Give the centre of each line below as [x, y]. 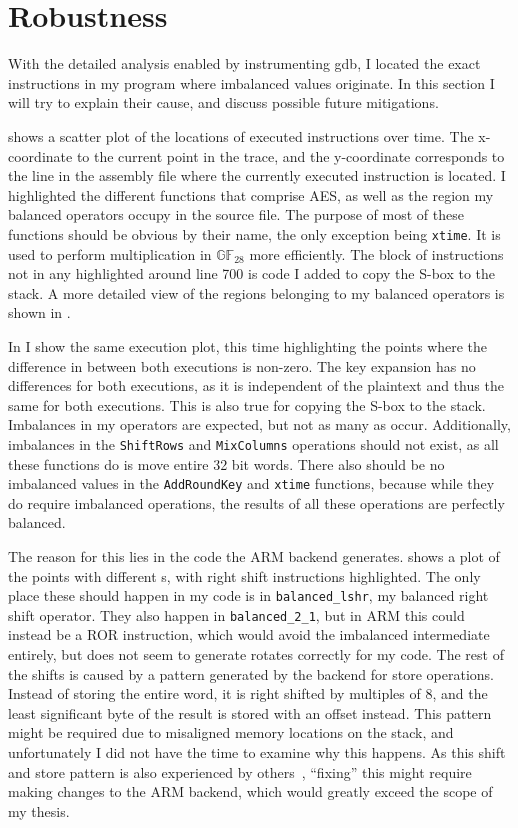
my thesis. [39, 810]
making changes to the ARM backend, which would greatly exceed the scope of [250, 791]
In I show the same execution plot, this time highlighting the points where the [248, 345]
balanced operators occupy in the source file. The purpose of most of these [236, 214]
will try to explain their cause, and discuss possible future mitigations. [223, 102]
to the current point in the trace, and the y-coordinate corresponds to [290, 155]
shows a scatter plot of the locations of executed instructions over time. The [241, 135]
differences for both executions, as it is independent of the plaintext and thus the [256, 385]
